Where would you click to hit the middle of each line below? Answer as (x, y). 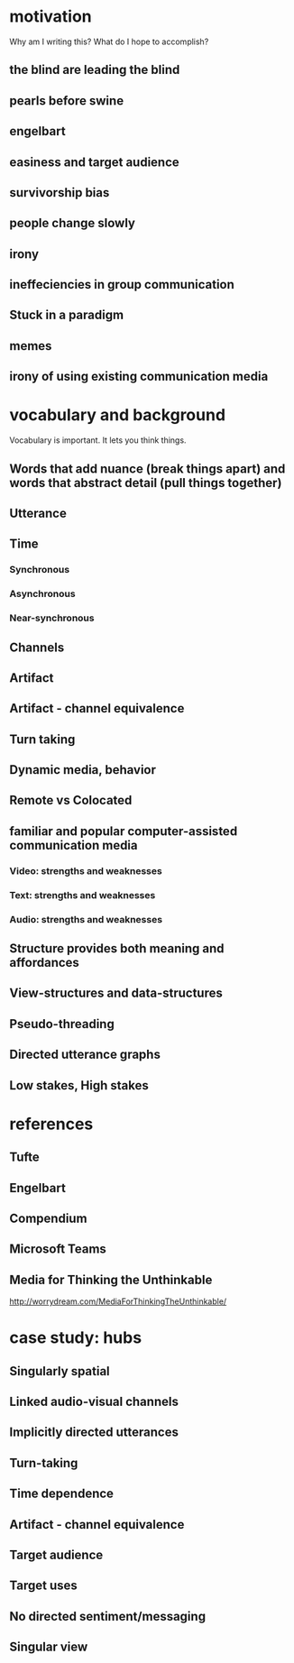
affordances (44, 963)
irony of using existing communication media (139, 377)
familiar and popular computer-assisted (124, 831)
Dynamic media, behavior (83, 770)
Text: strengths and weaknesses (83, 895)
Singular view (49, 1647)
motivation (51, 17)
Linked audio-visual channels (94, 1402)
